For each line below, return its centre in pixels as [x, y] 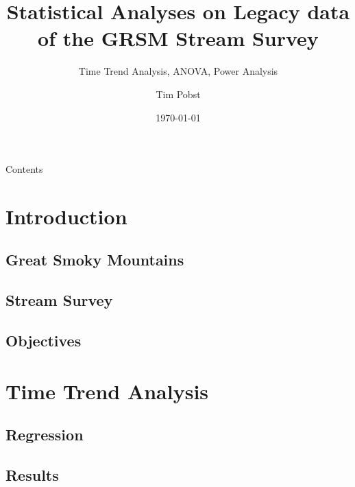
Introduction [66, 216]
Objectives [44, 341]
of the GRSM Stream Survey [178, 38]
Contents [24, 169]
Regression [45, 435]
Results [32, 474]
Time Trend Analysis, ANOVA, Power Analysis [178, 71]
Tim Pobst [178, 94]
